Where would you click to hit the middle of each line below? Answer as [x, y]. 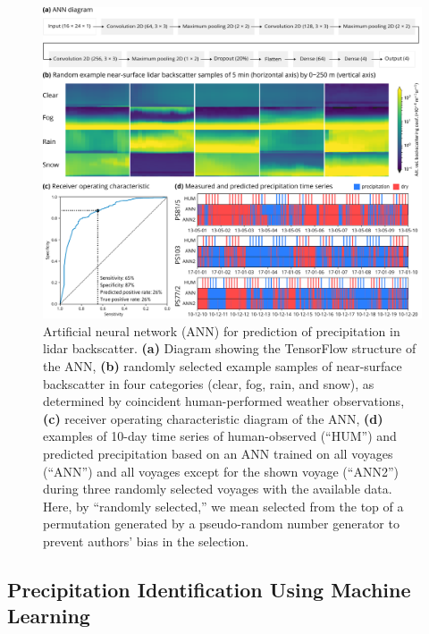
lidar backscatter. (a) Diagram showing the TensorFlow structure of [230, 348]
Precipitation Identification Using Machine [209, 589]
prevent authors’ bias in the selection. [146, 541]
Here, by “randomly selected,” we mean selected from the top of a [223, 506]
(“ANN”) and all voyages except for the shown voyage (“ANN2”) [221, 471]
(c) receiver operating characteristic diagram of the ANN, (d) [213, 418]
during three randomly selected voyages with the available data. [218, 489]
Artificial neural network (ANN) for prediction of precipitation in [222, 330]
